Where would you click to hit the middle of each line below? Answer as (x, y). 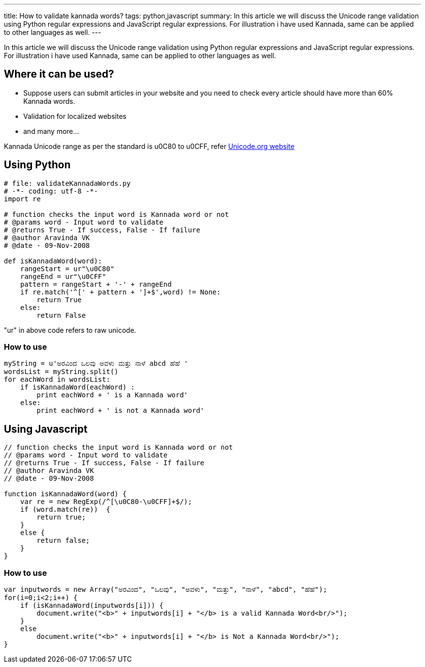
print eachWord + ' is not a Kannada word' (121, 411)
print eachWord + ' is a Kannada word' (112, 395)
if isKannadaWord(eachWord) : (77, 387)
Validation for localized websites (75, 116)
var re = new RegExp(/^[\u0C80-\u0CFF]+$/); (106, 502)
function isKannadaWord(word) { (65, 494)
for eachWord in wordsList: (57, 380)
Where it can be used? (59, 74)
